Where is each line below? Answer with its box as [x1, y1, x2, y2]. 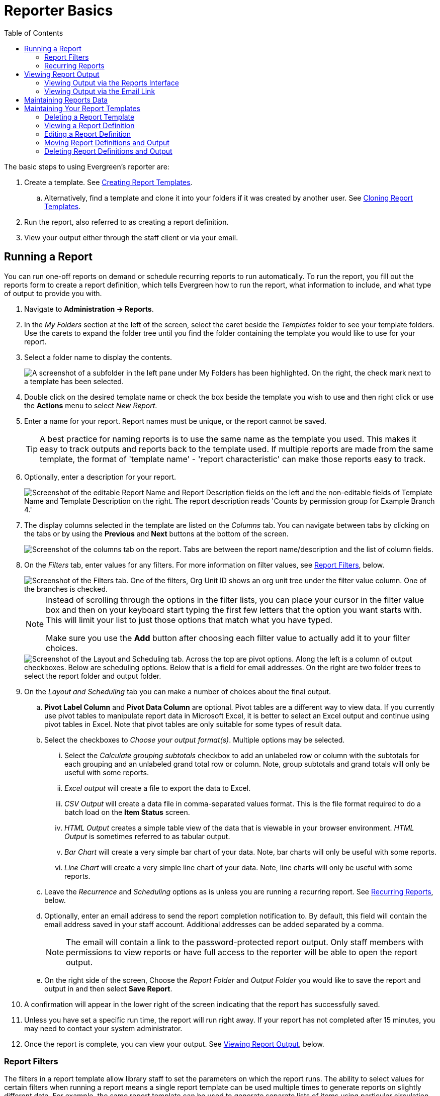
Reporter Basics [4, 2, 113, 19]
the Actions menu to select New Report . [24, 401, 157, 410]
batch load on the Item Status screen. [64, 807, 190, 816]
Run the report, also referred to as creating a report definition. [24, 217, 229, 226]
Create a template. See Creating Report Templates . [24, 177, 193, 187]
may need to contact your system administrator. [24, 1024, 183, 1033]
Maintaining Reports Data [24, 95, 108, 104]
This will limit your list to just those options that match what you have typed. [46, 614, 333, 625]
